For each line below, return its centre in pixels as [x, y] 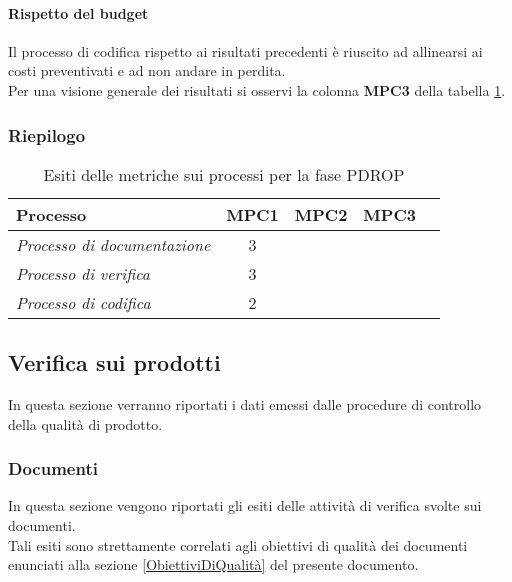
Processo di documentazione [113, 244]
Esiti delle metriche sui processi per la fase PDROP [224, 174]
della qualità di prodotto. [85, 423]
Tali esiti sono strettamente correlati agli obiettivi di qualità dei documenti [238, 544]
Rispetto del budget [78, 12]
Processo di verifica [83, 273]
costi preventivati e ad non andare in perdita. [147, 70]
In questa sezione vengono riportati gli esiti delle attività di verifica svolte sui [245, 505]
